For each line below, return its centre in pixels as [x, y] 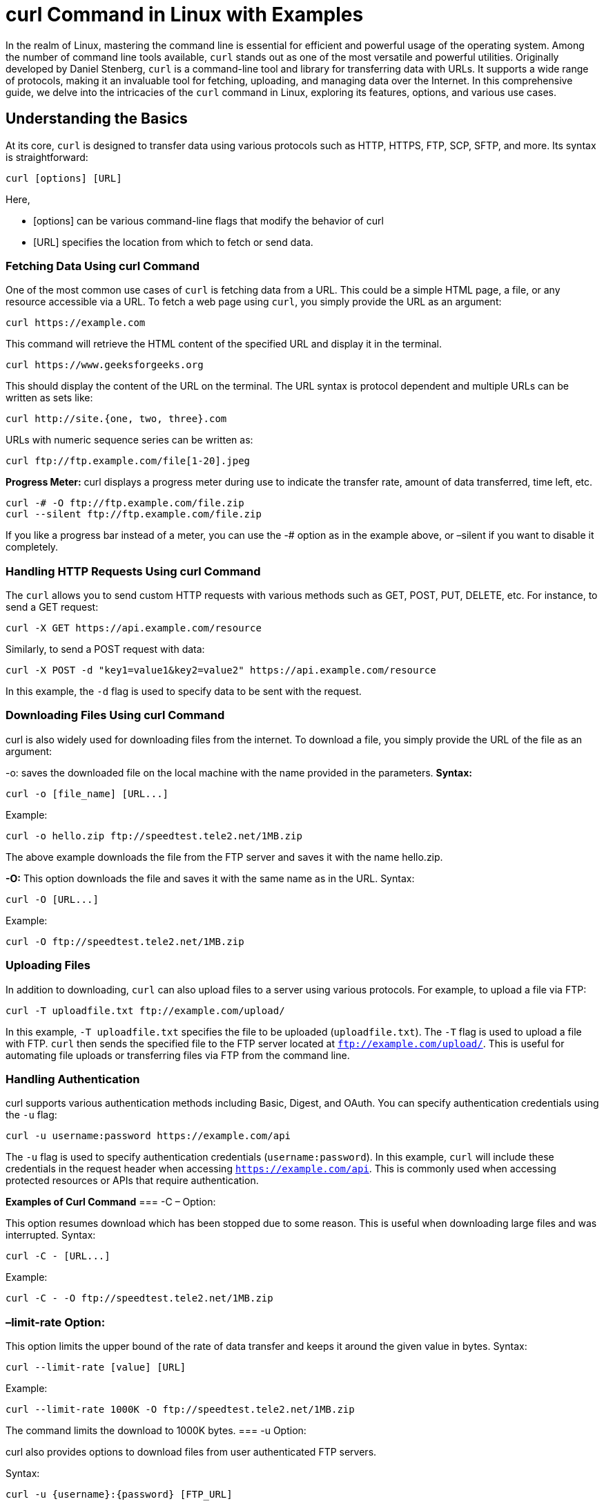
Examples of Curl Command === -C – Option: [111, 1202]
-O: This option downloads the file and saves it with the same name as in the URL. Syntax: [210, 878]
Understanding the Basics [97, 119]
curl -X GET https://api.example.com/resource [134, 628]
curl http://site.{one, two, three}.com [116, 419]
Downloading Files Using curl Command [115, 715]
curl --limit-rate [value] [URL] [96, 1367]
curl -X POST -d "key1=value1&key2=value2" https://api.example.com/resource [221, 670]
